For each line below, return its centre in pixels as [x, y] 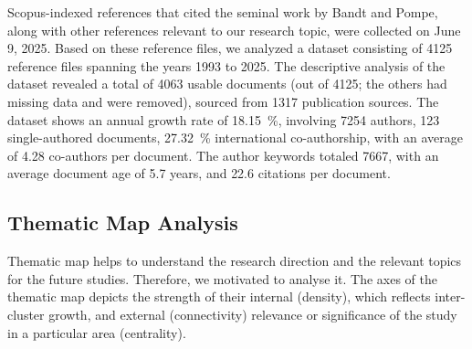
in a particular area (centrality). [97, 332]
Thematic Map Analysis [123, 222]
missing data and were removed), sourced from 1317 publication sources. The [223, 101]
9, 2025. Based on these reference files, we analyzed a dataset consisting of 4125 [230, 48]
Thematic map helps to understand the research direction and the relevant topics [235, 261]
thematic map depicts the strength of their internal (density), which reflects [219, 296]
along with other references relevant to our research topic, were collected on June [234, 30]
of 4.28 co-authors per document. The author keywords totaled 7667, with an [223, 155]
